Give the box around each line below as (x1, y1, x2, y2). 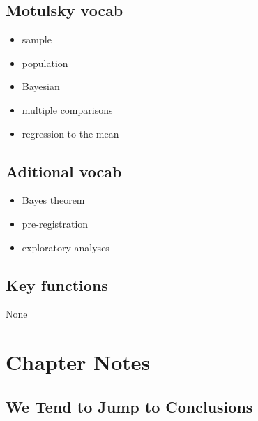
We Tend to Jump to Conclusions (6, 395, 253, 417)
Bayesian (22, 79, 60, 94)
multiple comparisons (22, 102, 113, 117)
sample (22, 32, 52, 47)
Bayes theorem (22, 193, 85, 207)
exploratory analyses (22, 239, 109, 254)
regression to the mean (22, 126, 119, 140)
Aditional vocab (6, 160, 122, 182)
